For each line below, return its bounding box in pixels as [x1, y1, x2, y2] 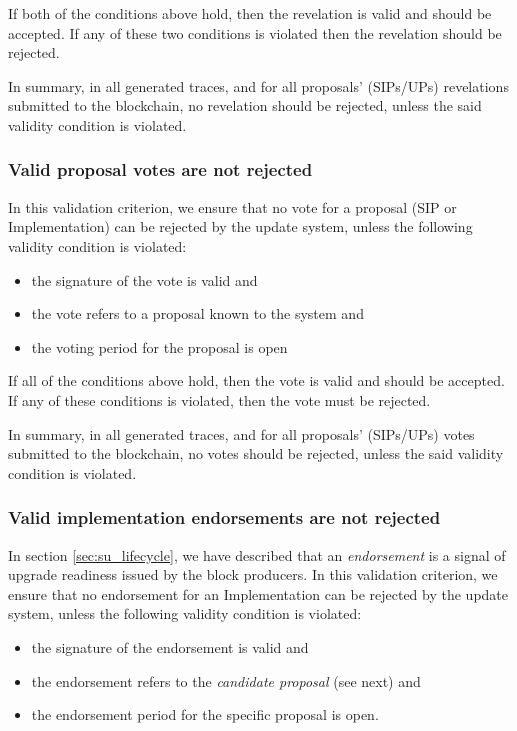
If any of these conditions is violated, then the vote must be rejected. [8, 389, 431, 410]
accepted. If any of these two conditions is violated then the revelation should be [8, 22, 502, 43]
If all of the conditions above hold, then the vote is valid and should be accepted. [8, 370, 505, 391]
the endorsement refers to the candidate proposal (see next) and [31, 670, 421, 691]
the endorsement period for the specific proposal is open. [31, 704, 379, 725]
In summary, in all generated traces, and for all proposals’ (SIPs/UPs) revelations [8, 75, 509, 96]
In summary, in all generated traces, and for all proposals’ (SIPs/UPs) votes [8, 423, 475, 444]
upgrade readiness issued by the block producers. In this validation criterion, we [8, 564, 498, 585]
